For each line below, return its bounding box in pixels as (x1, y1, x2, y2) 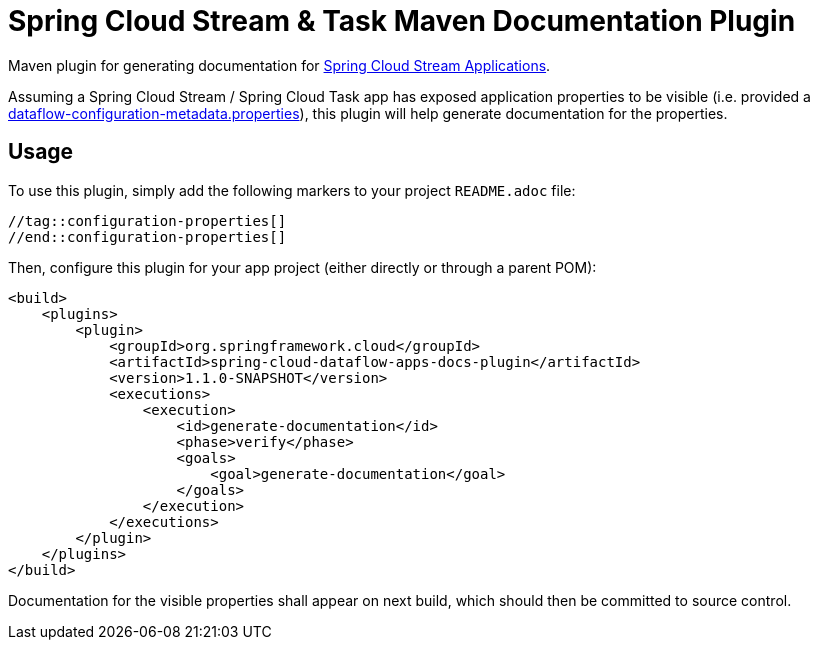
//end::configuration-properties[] (8, 228, 287, 245)
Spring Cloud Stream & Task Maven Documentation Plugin (8, 4, 796, 38)
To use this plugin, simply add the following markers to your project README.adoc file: (8, 181, 576, 199)
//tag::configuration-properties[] (8, 212, 287, 229)
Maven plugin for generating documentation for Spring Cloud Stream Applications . (8, 56, 551, 74)
